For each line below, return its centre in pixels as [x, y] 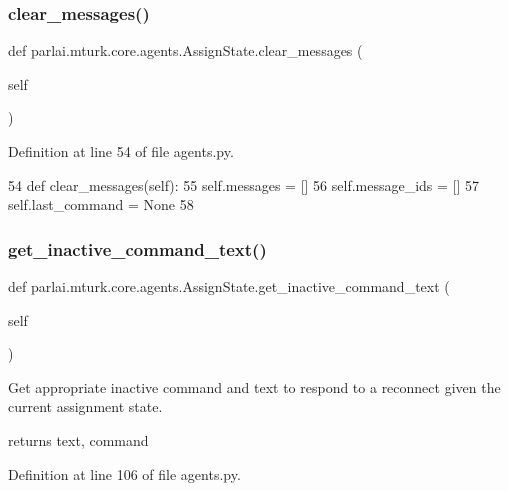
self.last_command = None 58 [101, 204]
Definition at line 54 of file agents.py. [121, 151]
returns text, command [78, 439]
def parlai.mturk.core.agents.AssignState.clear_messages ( [185, 50]
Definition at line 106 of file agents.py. [124, 473]
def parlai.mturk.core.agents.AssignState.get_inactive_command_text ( [229, 286]
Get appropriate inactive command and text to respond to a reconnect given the [254, 386]
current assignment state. [85, 406]
